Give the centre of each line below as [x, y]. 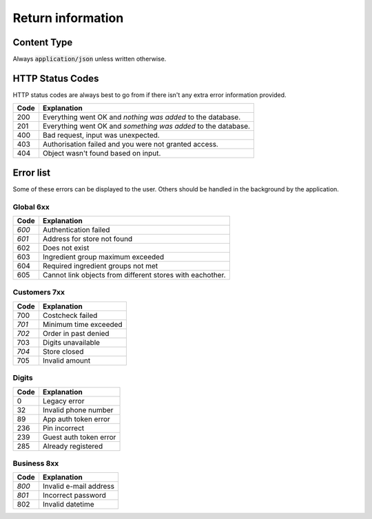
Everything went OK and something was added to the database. [146, 126]
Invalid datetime [68, 505]
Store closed [63, 351]
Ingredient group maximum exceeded [103, 257]
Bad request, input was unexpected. [101, 136]
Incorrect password [74, 496]
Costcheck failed [70, 315]
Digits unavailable [71, 342]
